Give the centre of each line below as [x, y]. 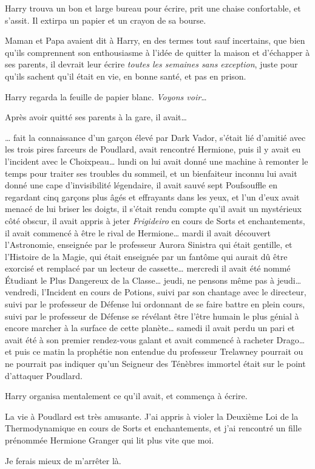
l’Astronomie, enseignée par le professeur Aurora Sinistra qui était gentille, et [149, 245]
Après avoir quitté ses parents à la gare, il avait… [96, 117]
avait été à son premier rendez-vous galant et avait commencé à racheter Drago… [155, 339]
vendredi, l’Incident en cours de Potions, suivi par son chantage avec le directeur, [156, 292]
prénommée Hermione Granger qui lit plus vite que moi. [110, 440]
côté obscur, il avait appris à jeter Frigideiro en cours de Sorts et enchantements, [155, 220]
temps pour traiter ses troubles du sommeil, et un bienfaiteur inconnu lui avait [151, 173]
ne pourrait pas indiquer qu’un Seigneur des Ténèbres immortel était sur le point [155, 364]
